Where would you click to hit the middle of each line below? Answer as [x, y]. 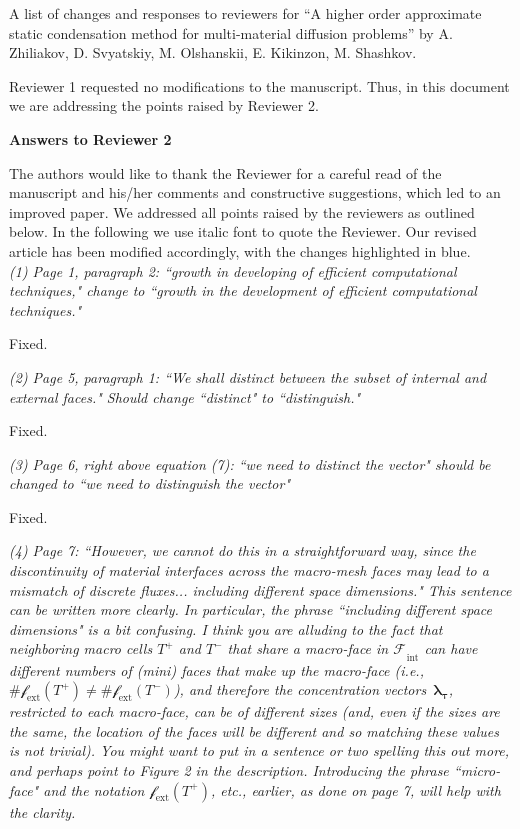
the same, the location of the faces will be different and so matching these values [254, 730]
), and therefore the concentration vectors [300, 689]
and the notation [94, 789]
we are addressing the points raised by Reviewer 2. [164, 105]
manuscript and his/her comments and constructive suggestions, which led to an [255, 192]
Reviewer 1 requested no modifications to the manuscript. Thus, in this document [259, 85]
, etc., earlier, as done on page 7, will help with [355, 789]
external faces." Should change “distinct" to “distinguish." [185, 396]
